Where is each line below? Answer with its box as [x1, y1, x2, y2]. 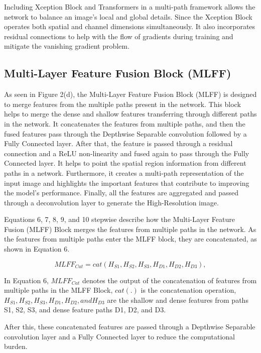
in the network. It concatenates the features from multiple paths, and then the [4, 118, 245, 129]
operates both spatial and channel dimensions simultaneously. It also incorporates [4, 21, 255, 32]
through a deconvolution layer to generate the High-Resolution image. [4, 197, 219, 207]
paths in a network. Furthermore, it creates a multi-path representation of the [4, 167, 244, 178]
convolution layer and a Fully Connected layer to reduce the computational [4, 331, 235, 341]
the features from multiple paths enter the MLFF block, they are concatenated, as [4, 233, 257, 244]
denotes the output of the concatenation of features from [82, 275, 257, 285]
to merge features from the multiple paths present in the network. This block [4, 98, 241, 109]
